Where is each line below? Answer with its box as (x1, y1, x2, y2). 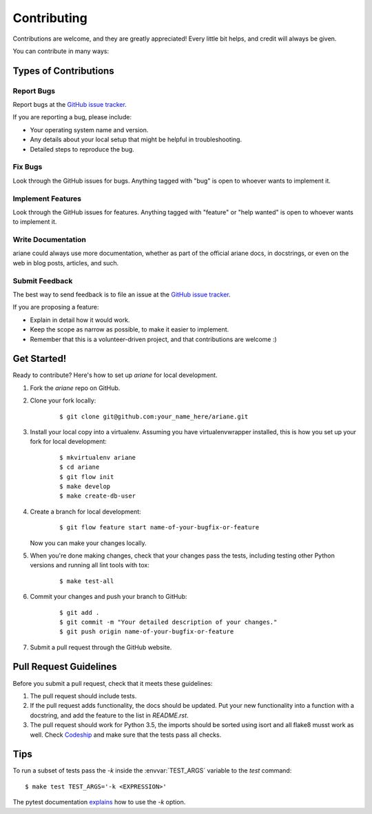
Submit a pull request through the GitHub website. (30, 643, 172, 651)
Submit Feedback (12, 276, 73, 285)
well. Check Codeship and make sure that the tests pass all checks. (30, 731, 222, 739)
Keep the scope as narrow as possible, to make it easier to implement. (30, 325, 229, 334)
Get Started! (12, 353, 67, 365)
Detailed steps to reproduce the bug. (30, 145, 134, 153)
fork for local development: (30, 438, 107, 446)
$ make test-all (59, 577, 114, 585)
